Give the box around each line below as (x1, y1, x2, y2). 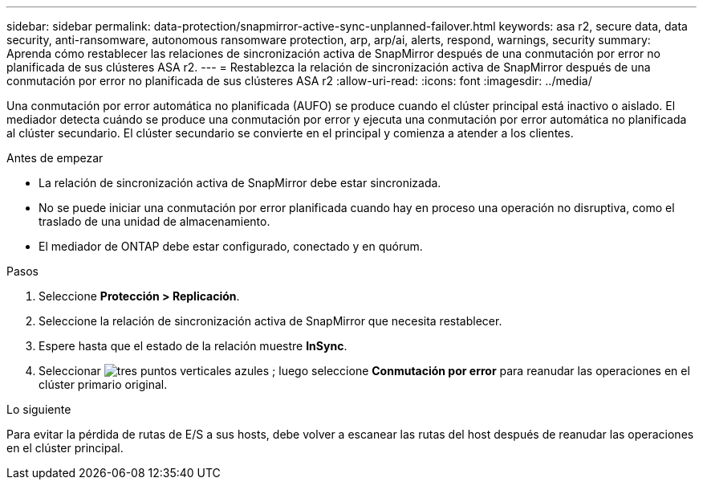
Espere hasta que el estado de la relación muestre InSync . (39, 339, 347, 353)
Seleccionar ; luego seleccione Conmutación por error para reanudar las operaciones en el (39, 364, 690, 378)
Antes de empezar (6, 151, 104, 165)
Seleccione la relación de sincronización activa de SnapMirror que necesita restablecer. (39, 314, 502, 328)
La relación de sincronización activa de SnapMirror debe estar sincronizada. (39, 176, 441, 190)
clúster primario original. (39, 378, 168, 391)
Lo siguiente (6, 402, 71, 416)
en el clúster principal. (6, 441, 124, 455)
